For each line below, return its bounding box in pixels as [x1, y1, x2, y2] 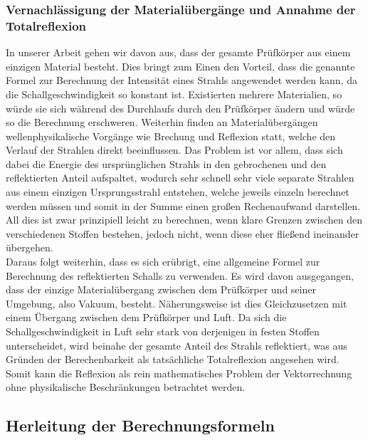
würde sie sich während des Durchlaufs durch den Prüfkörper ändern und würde [6, 100, 355, 115]
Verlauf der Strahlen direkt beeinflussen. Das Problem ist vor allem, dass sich [6, 142, 343, 157]
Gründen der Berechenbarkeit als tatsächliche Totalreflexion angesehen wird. [6, 352, 340, 367]
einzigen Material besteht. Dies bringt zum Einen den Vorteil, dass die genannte [6, 58, 355, 73]
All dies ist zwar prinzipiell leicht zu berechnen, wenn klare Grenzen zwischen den [6, 212, 362, 227]
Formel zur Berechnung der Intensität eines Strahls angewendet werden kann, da [6, 73, 357, 88]
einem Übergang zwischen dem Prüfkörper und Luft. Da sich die [6, 310, 287, 325]
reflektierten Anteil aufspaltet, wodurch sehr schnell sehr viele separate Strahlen [6, 170, 354, 185]
